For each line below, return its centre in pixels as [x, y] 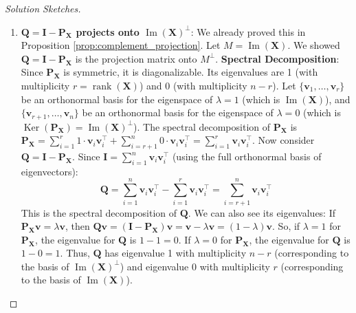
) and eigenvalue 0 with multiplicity [195, 266]
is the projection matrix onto [136, 58]
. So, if [286, 226]
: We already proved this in [248, 31]
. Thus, [75, 253]
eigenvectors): [49, 171]
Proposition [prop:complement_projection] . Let [121, 45]
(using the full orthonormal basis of [247, 156]
